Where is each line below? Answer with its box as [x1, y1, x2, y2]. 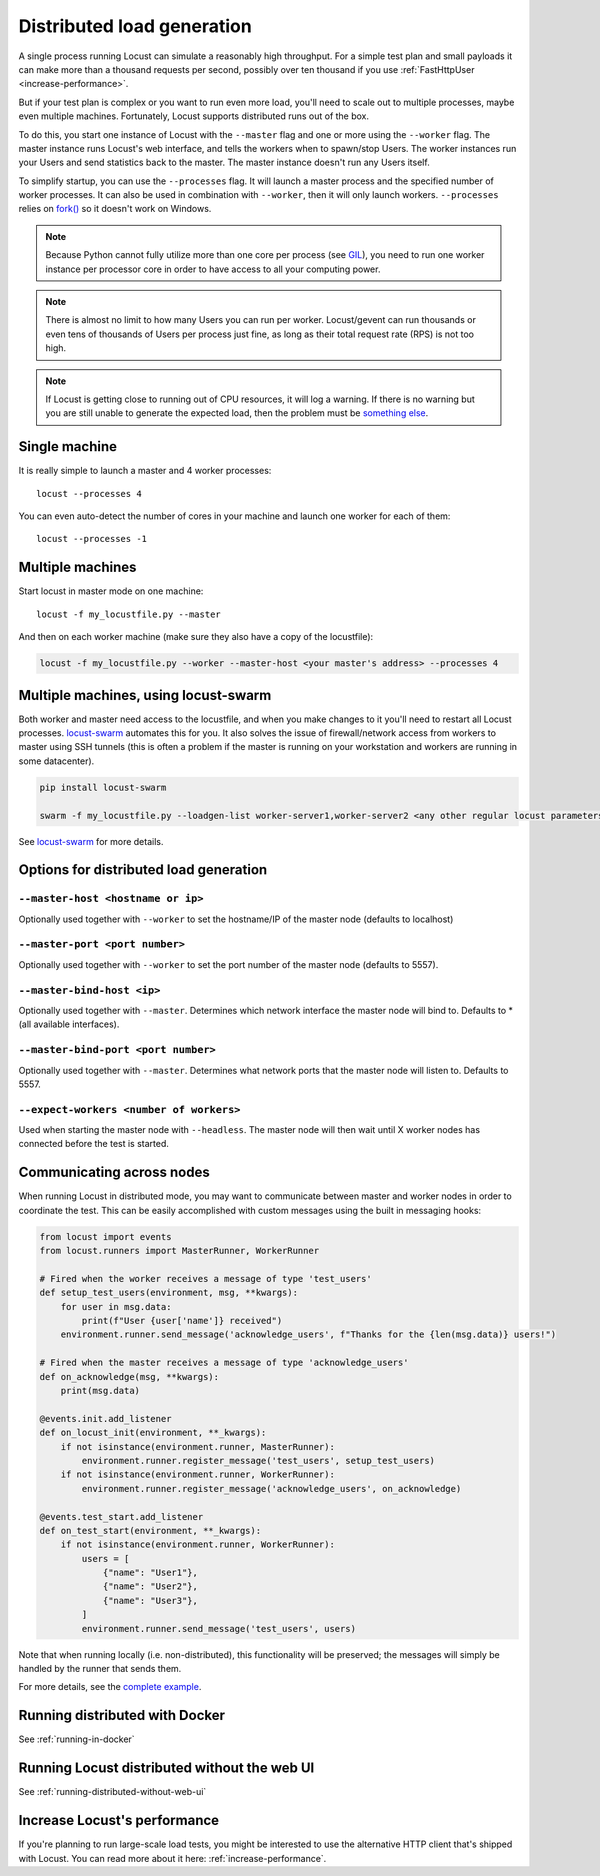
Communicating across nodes [18, 1164, 210, 1181]
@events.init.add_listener [39, 1413, 172, 1424]
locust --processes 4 [36, 488, 142, 499]
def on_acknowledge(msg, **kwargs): [39, 1371, 220, 1382]
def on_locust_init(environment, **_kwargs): [39, 1427, 267, 1439]
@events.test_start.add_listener [39, 1511, 204, 1522]
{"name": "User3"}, [102, 1595, 199, 1606]
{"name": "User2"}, [102, 1581, 199, 1592]
